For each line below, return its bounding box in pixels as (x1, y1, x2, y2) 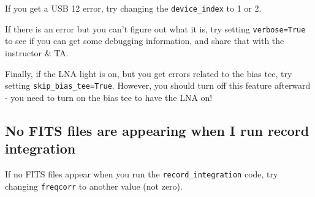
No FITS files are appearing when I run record (5, 121, 309, 139)
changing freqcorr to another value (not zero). (5, 179, 183, 192)
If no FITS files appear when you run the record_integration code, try (5, 167, 278, 180)
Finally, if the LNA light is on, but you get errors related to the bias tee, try (5, 67, 292, 80)
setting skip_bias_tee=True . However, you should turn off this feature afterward (5, 79, 311, 92)
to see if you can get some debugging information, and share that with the (5, 34, 284, 47)
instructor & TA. (5, 46, 69, 59)
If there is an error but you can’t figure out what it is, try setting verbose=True (5, 22, 306, 35)
